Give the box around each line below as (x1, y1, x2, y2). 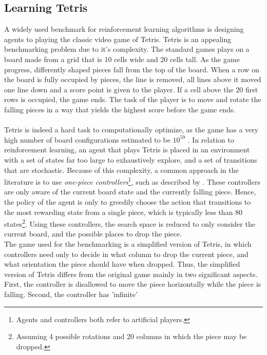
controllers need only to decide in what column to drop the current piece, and (4, 248, 249, 259)
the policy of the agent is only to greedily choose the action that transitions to (4, 196, 251, 207)
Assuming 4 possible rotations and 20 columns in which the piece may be (16, 331, 247, 342)
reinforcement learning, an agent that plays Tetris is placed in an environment (4, 144, 250, 155)
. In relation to (187, 134, 234, 145)
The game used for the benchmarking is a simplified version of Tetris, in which (4, 238, 252, 249)
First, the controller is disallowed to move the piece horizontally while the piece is (4, 279, 261, 289)
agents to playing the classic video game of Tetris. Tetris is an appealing (4, 33, 232, 44)
